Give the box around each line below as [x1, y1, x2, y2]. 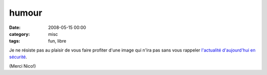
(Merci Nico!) [9, 63, 36, 69]
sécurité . [9, 54, 27, 60]
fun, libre [48, 38, 67, 44]
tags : [9, 38, 20, 44]
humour [9, 7, 43, 18]
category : [9, 31, 30, 37]
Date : [9, 25, 21, 30]
